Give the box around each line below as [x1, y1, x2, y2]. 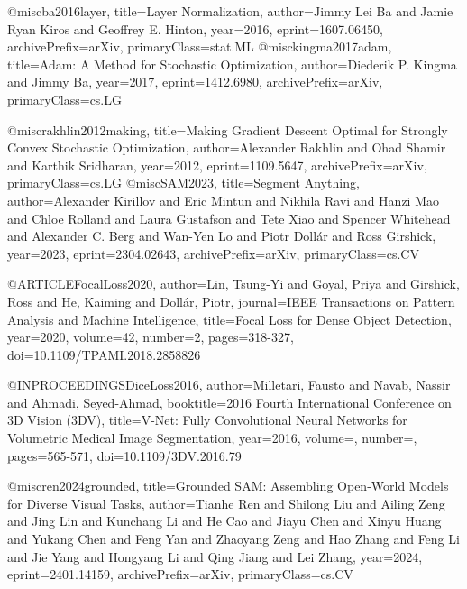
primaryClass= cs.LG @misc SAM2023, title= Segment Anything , [7, 173, 360, 192]
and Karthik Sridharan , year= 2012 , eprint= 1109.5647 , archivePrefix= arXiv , [7, 155, 427, 174]
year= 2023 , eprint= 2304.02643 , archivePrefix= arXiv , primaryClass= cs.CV [7, 244, 419, 262]
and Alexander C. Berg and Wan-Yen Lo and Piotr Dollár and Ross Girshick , [7, 226, 436, 245]
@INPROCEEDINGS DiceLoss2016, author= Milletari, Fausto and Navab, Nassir [7, 375, 451, 394]
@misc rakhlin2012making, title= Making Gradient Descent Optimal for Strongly [7, 120, 448, 139]
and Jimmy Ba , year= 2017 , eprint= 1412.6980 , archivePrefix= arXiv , [7, 72, 383, 91]
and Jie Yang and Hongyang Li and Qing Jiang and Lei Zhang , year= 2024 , [7, 547, 423, 566]
